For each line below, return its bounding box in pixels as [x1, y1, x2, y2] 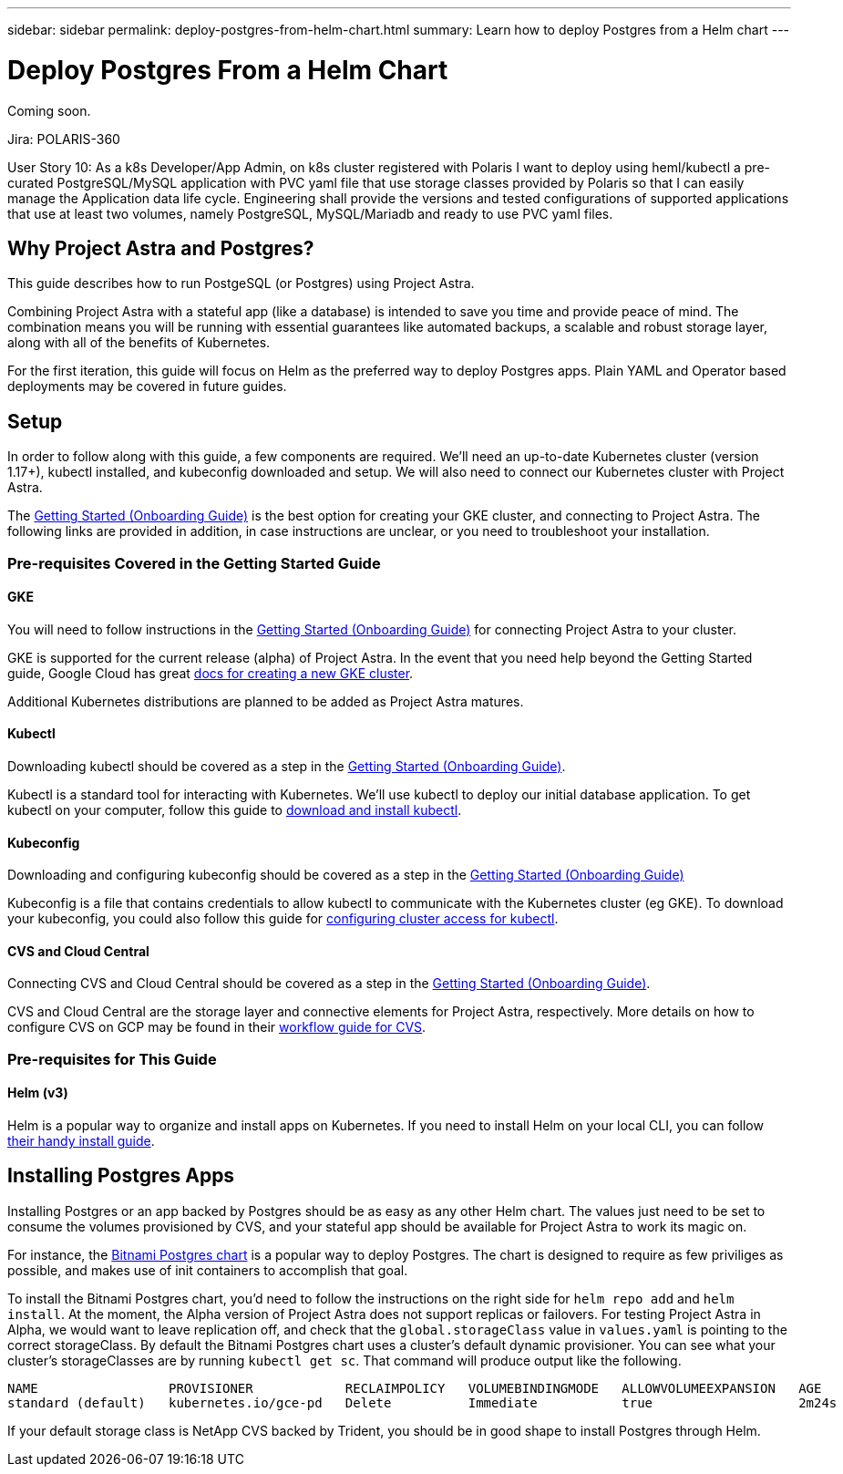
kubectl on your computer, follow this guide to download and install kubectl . [7, 802, 462, 818]
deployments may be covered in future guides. [7, 378, 287, 395]
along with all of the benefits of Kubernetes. [7, 335, 271, 351]
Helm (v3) [7, 1085, 68, 1101]
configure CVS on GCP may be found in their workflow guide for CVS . [7, 1019, 427, 1036]
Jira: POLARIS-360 [7, 130, 120, 147]
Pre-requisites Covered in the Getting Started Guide [7, 553, 381, 572]
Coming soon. [7, 102, 91, 119]
